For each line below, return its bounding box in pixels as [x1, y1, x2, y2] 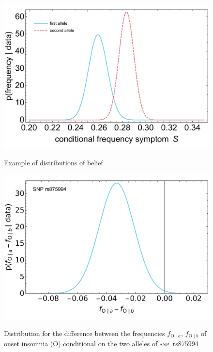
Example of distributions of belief [4, 157, 103, 167]
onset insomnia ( [4, 338, 53, 348]
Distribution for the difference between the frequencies [4, 328, 165, 338]
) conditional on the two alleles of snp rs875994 [58, 338, 198, 348]
